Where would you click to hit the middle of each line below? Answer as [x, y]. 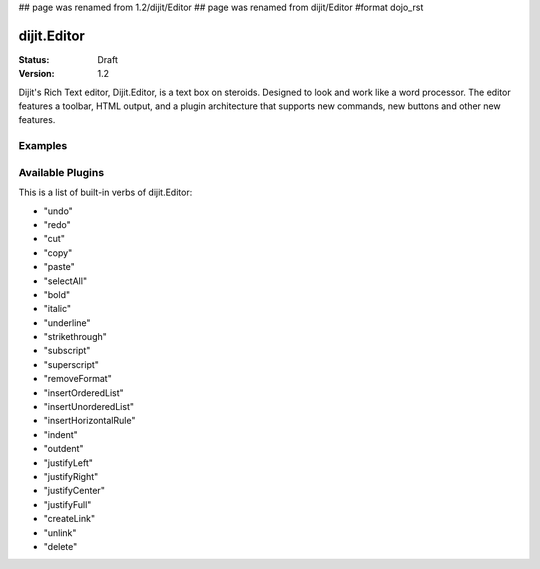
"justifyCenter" [74, 491]
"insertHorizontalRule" [89, 421]
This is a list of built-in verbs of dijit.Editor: [105, 192]
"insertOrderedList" [83, 392]
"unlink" [60, 532]
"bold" [56, 294]
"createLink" [69, 519]
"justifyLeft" [68, 462]
